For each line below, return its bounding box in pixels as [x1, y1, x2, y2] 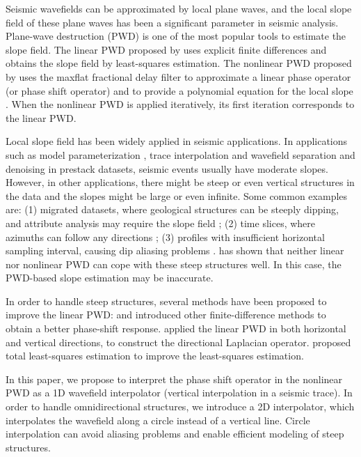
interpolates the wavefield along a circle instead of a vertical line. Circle [6, 412, 310, 427]
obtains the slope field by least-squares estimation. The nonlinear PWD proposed [6, 56, 352, 70]
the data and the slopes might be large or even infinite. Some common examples [6, 188, 348, 203]
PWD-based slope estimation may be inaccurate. [6, 270, 214, 285]
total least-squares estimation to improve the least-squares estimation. [6, 348, 304, 363]
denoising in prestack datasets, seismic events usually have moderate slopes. [6, 161, 328, 176]
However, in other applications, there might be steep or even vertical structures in [6, 175, 355, 189]
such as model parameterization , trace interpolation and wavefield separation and [6, 147, 355, 162]
